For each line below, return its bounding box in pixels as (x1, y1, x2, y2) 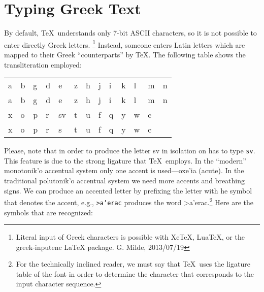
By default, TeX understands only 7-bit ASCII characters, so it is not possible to (4, 27, 257, 38)
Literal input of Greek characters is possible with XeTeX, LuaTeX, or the (16, 232, 245, 242)
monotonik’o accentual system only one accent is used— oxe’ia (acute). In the (4, 165, 244, 176)
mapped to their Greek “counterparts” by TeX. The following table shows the (4, 49, 246, 59)
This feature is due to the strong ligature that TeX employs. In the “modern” (4, 155, 246, 166)
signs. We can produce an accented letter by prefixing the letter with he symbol (4, 185, 252, 196)
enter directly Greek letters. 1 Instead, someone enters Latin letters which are (4, 38, 245, 50)
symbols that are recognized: (4, 207, 93, 217)
